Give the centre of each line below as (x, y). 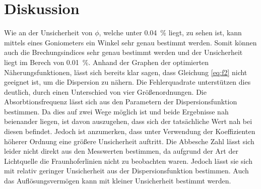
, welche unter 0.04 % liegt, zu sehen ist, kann (170, 33)
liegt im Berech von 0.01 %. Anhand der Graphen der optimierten (107, 62)
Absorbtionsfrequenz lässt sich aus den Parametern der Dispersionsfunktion (121, 102)
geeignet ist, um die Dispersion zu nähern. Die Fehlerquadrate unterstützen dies (127, 82)
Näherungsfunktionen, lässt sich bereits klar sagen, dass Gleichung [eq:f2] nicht (126, 72)
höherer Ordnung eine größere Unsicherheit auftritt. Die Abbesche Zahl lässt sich (129, 141)
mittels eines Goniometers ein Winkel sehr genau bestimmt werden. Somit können (130, 42)
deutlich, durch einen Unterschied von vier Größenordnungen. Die (105, 91)
